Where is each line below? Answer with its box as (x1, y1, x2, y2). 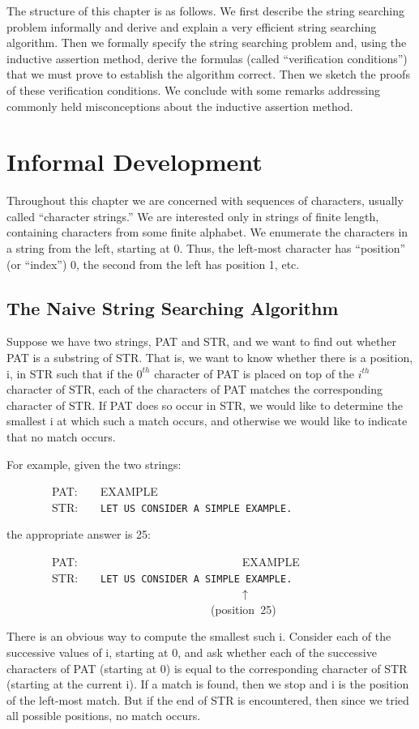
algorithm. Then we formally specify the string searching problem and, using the (6, 34, 407, 51)
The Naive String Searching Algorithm (6, 295, 339, 320)
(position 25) (210, 600, 276, 617)
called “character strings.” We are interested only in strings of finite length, (6, 207, 379, 224)
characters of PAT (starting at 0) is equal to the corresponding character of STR (6, 659, 408, 676)
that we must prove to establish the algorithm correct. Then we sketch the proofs (6, 66, 410, 83)
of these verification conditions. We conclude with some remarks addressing (6, 81, 381, 98)
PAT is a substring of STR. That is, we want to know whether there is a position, (6, 349, 413, 366)
